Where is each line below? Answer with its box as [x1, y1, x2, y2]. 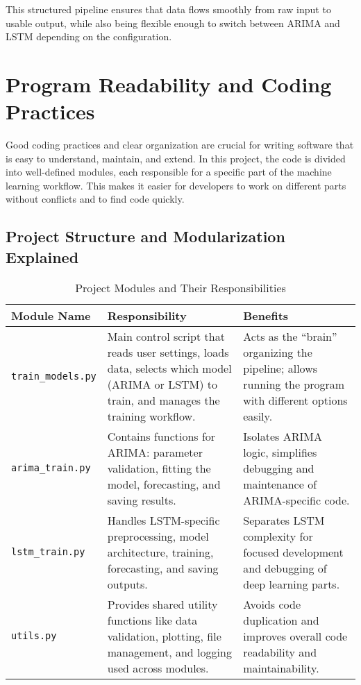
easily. [243, 407, 273, 424]
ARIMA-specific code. [243, 491, 350, 508]
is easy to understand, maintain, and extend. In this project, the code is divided [6, 151, 346, 165]
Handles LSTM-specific [107, 511, 220, 528]
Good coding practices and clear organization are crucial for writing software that [6, 137, 354, 152]
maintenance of [243, 475, 317, 492]
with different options [243, 391, 348, 408]
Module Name [11, 307, 91, 323]
